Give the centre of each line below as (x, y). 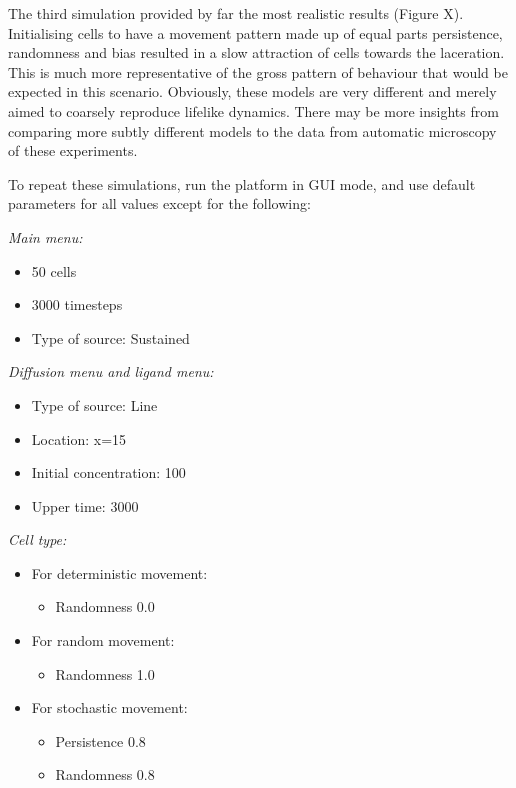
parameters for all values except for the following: (159, 203)
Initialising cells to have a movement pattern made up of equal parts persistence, (255, 32)
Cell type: (37, 539)
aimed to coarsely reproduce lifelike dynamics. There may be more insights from (253, 110)
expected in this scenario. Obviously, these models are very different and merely (252, 91)
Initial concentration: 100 (108, 472)
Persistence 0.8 (100, 740)
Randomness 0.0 (105, 606)
